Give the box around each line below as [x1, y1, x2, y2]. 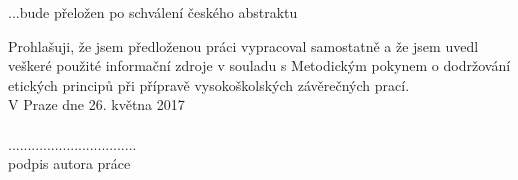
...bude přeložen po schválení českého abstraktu [8, 2, 298, 22]
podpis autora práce [8, 153, 131, 174]
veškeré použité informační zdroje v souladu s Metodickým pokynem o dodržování [8, 55, 511, 76]
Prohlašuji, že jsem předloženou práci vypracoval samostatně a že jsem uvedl [8, 35, 479, 56]
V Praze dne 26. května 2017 [8, 94, 185, 115]
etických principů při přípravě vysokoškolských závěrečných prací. [8, 74, 410, 95]
